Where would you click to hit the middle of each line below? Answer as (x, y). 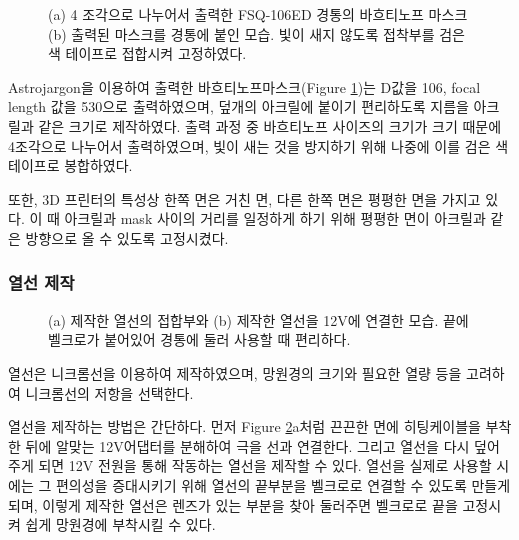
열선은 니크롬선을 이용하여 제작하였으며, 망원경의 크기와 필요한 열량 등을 (235, 372)
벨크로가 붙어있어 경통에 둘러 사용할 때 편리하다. (199, 339)
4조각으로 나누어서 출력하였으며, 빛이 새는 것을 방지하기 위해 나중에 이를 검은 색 (258, 145)
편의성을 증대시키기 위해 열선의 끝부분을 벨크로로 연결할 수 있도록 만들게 (283, 484)
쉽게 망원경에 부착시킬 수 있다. (120, 524)
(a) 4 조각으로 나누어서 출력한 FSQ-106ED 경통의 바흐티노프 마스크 (258, 14)
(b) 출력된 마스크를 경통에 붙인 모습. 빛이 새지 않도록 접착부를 (241, 33)
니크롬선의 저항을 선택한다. (109, 392)
